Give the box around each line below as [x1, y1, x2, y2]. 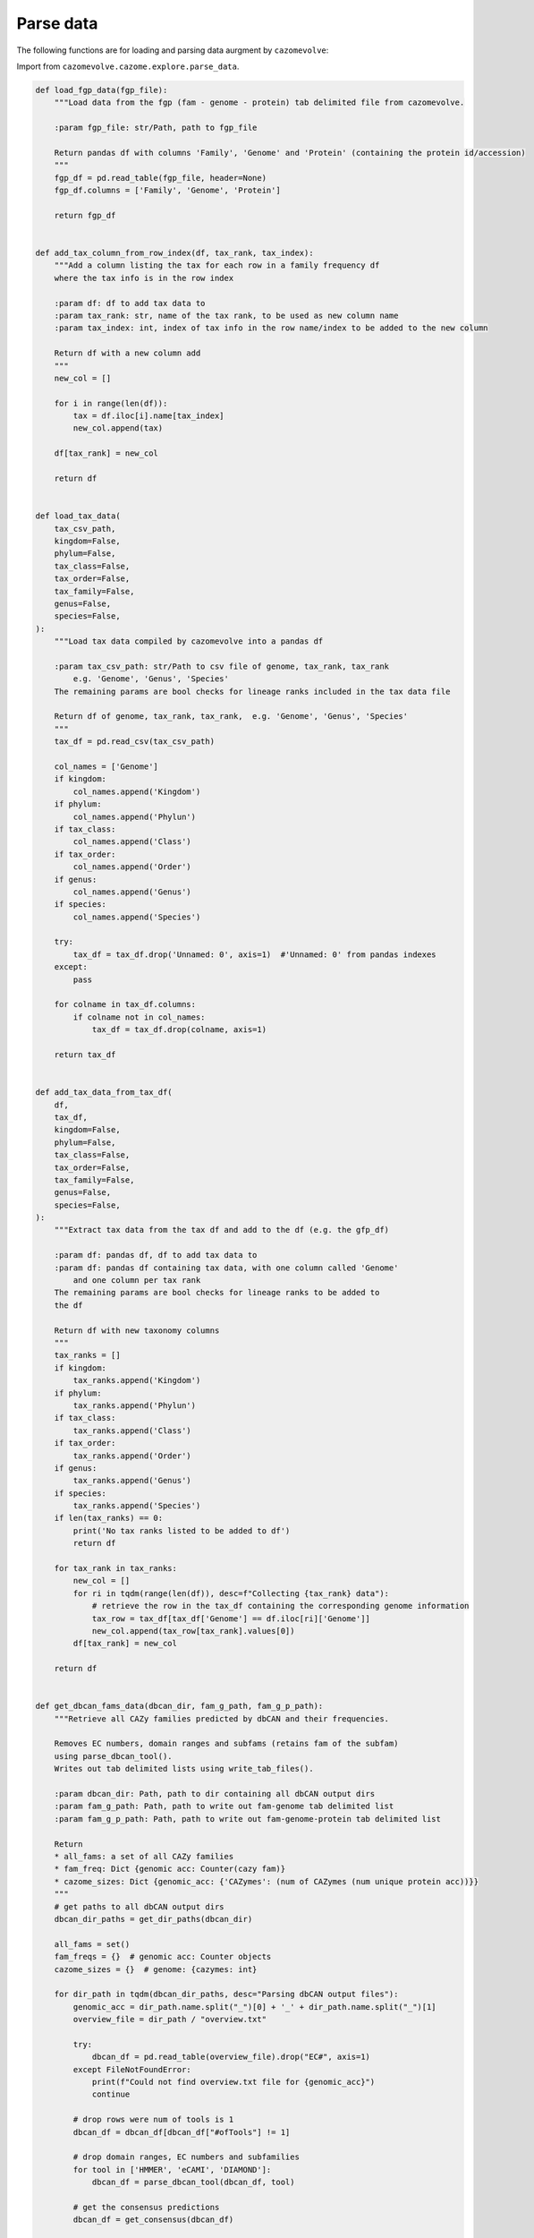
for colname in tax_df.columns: [54, 999, 197, 1010]
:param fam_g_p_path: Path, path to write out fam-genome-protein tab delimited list [54, 1814, 442, 1824]
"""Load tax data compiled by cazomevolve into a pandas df [54, 636, 324, 646]
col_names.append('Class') [72, 837, 191, 847]
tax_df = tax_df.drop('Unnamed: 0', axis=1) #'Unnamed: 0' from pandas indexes [72, 949, 437, 960]
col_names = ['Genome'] [54, 762, 158, 772]
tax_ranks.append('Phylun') [72, 1400, 197, 1410]
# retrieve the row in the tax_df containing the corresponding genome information [91, 1601, 470, 1611]
